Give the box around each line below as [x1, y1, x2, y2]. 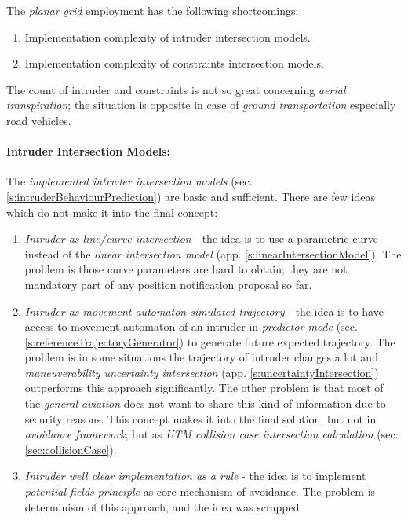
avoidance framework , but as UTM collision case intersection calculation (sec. [24, 426, 399, 442]
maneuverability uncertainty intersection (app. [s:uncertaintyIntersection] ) [24, 364, 379, 380]
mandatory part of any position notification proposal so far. [24, 276, 312, 292]
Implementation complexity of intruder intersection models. [24, 28, 311, 45]
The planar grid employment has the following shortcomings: [6, 2, 299, 18]
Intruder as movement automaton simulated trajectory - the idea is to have [24, 302, 384, 319]
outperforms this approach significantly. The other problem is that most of [24, 379, 384, 396]
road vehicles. [6, 112, 71, 128]
